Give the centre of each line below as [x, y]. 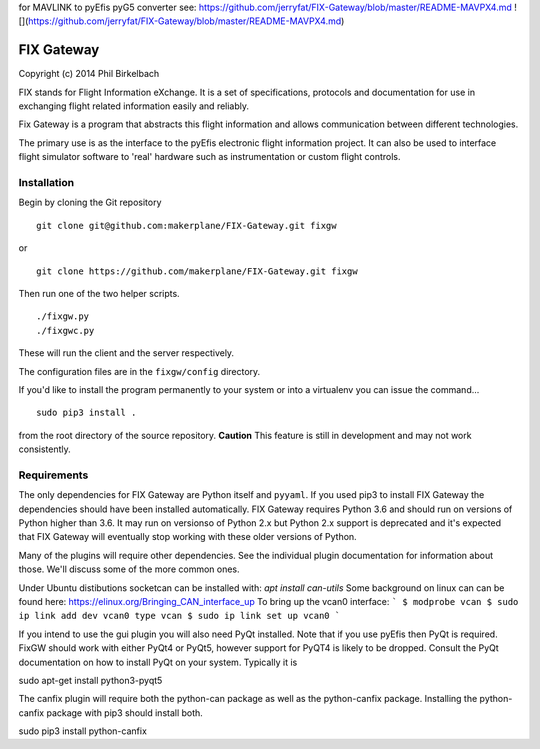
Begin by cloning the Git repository [90, 202]
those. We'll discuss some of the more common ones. [129, 569]
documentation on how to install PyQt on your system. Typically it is [158, 662]
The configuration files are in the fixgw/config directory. [139, 371]
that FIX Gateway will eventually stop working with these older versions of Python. [187, 537]
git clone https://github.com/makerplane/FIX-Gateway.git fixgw [197, 271]
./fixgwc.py [65, 330]
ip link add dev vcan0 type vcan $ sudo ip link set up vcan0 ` [179, 616]
